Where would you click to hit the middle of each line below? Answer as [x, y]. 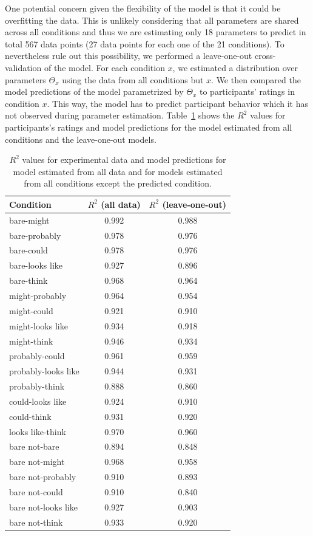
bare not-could [36, 491]
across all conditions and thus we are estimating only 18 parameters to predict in [156, 32]
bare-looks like [36, 265]
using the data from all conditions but [133, 79]
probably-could [37, 356]
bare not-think [36, 522]
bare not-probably [43, 477]
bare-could [29, 250]
